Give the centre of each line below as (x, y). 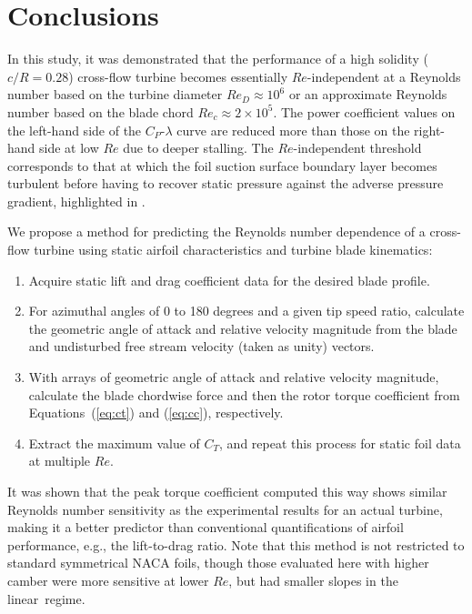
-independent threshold (357, 148)
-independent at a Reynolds (384, 76)
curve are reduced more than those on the (293, 130)
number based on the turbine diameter (115, 94)
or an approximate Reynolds (368, 94)
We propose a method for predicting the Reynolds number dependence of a (216, 232)
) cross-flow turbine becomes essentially (178, 76)
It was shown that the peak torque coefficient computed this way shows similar (227, 491)
